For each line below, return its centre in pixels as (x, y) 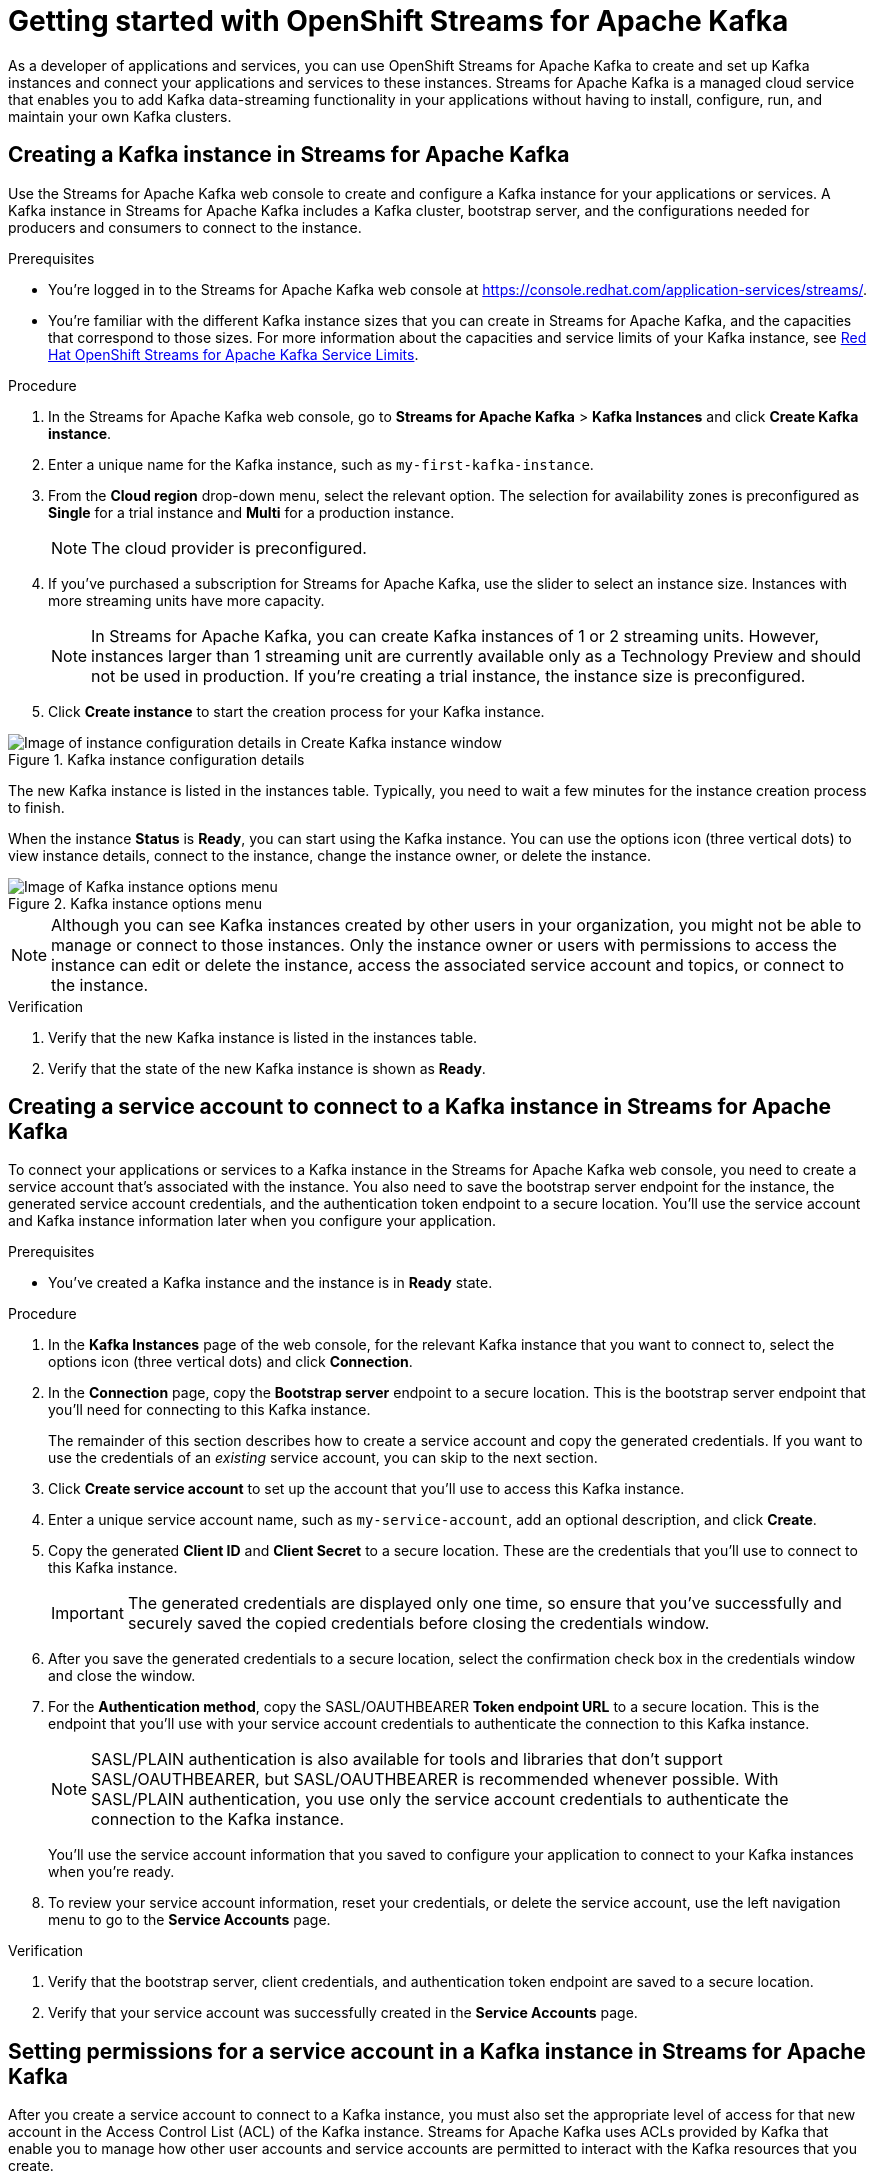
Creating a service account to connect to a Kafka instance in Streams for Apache (419, 1107)
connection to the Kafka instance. (218, 1819)
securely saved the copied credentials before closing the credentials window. (418, 1623)
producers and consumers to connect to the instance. (185, 227)
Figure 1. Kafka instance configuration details (156, 759)
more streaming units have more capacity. (186, 600)
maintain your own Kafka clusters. (120, 116)
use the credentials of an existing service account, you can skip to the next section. (323, 1458)
